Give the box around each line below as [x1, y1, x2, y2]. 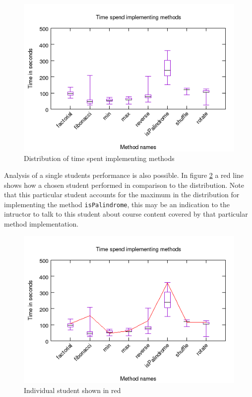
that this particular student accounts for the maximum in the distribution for [4, 189, 240, 200]
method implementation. [4, 219, 79, 229]
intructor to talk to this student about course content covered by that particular [4, 209, 248, 219]
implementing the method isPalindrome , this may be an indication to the [4, 199, 230, 209]
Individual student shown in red [24, 385, 121, 395]
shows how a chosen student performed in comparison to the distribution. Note [4, 179, 245, 190]
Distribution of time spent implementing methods [24, 153, 175, 163]
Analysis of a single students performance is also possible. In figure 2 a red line [4, 169, 244, 180]
